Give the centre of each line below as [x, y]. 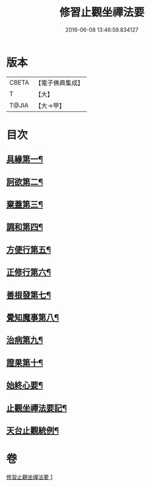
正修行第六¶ [29, 273]
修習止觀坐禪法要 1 [29, 477]
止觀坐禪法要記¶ [37, 408]
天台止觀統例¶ [33, 430]
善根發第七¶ [29, 295]
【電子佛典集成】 [59, 83]
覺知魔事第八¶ [33, 318]
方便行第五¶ [29, 249]
